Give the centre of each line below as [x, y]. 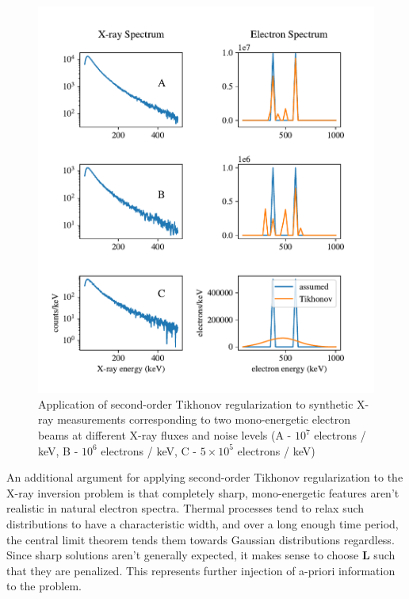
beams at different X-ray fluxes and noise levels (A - [165, 435]
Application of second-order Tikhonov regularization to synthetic [196, 403]
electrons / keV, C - [149, 450]
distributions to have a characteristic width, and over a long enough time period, [203, 524]
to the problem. [44, 586]
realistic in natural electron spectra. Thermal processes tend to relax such [185, 508]
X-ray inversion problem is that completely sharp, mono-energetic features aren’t [203, 492]
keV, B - [58, 450]
